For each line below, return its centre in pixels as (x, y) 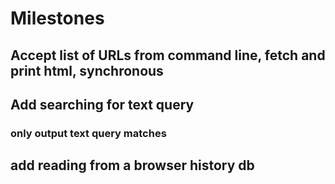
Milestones (57, 18)
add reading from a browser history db (132, 165)
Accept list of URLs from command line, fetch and (168, 55)
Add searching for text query (102, 104)
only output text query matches (88, 133)
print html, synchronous (87, 70)
